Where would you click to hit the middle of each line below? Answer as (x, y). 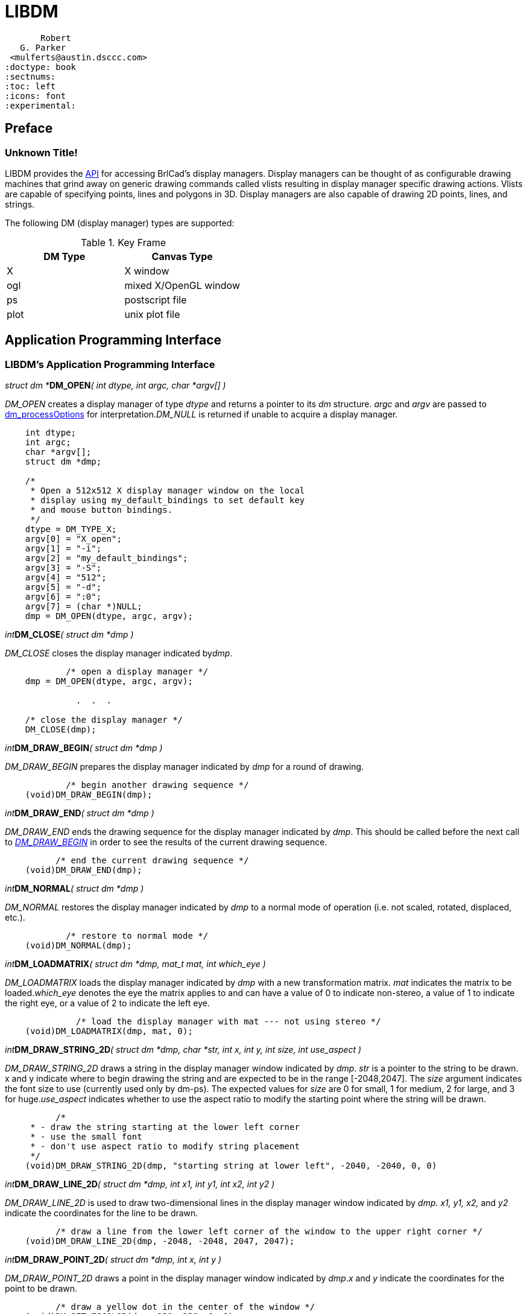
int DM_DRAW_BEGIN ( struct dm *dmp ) (84, 748)
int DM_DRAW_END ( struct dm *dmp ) (80, 813)
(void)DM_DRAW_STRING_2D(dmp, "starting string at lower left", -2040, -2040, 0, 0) (231, 1166)
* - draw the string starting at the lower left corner (165, 1127)
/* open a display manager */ (137, 672)
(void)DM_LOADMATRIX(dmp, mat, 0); (109, 1031)
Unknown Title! (41, 152)
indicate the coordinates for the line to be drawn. (102, 1213)
